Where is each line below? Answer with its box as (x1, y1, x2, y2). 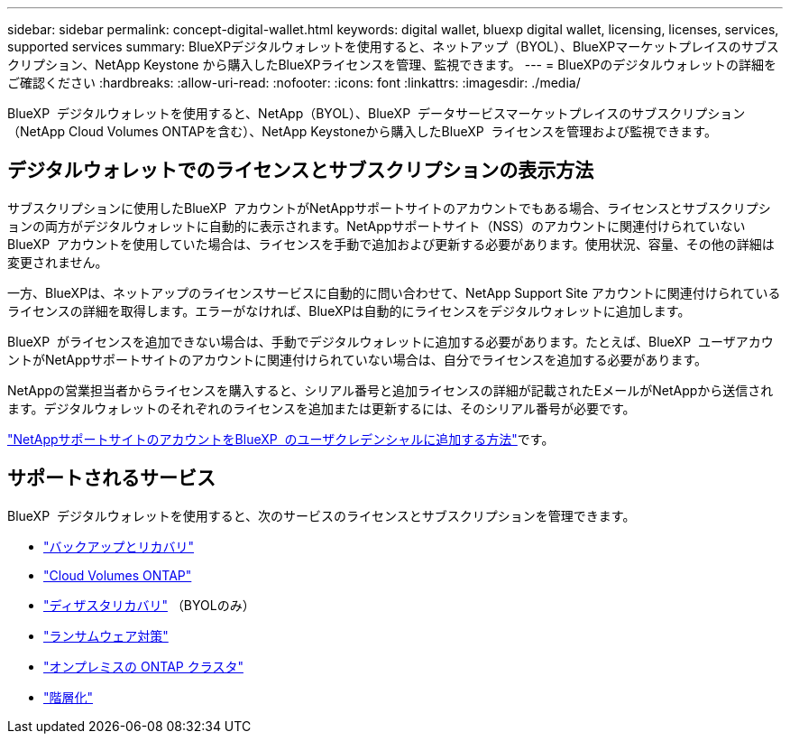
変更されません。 (7, 254, 108, 270)
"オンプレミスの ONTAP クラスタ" (43, 658, 243, 674)
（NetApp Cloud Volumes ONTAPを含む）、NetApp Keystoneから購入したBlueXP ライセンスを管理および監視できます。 (7, 124, 717, 139)
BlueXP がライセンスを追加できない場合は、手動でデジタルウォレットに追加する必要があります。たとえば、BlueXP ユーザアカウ (7, 333, 774, 349)
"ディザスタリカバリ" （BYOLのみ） (43, 597, 255, 613)
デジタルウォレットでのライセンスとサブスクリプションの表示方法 (7, 159, 594, 182)
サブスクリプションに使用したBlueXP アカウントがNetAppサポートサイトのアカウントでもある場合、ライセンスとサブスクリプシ (7, 199, 771, 216)
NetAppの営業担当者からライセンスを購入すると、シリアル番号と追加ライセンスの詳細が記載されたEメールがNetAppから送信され (7, 382, 774, 398)
